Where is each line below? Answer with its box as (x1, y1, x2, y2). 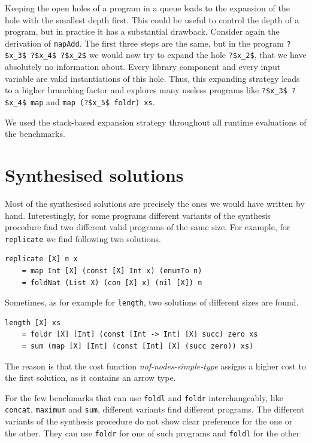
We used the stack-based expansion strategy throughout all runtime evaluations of (5, 115, 307, 128)
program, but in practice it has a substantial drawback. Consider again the (5, 25, 280, 38)
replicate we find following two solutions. (5, 232, 161, 245)
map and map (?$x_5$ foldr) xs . (30, 95, 155, 108)
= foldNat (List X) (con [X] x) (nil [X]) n (22, 278, 202, 287)
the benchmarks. (5, 127, 65, 140)
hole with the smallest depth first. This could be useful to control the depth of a (5, 13, 299, 26)
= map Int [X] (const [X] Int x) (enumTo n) (22, 266, 202, 275)
